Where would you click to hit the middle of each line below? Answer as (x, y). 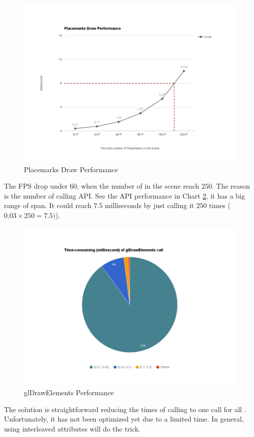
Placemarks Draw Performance (71, 169)
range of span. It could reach (48, 205)
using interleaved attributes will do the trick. (72, 428)
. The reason (231, 186)
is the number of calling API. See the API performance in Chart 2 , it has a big (125, 195)
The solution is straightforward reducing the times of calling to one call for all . (125, 409)
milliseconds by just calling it (149, 205)
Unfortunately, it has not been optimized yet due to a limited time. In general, (124, 419)
